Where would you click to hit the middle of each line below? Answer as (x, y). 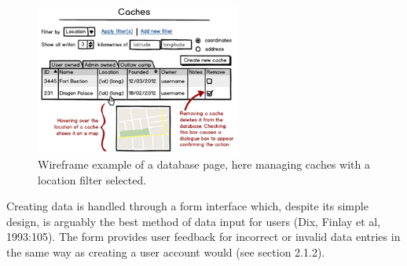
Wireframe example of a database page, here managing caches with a (204, 164)
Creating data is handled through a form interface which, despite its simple (187, 206)
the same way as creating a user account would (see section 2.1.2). (166, 252)
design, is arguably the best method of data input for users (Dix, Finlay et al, (194, 221)
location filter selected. (92, 179)
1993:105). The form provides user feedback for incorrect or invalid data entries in (203, 237)
